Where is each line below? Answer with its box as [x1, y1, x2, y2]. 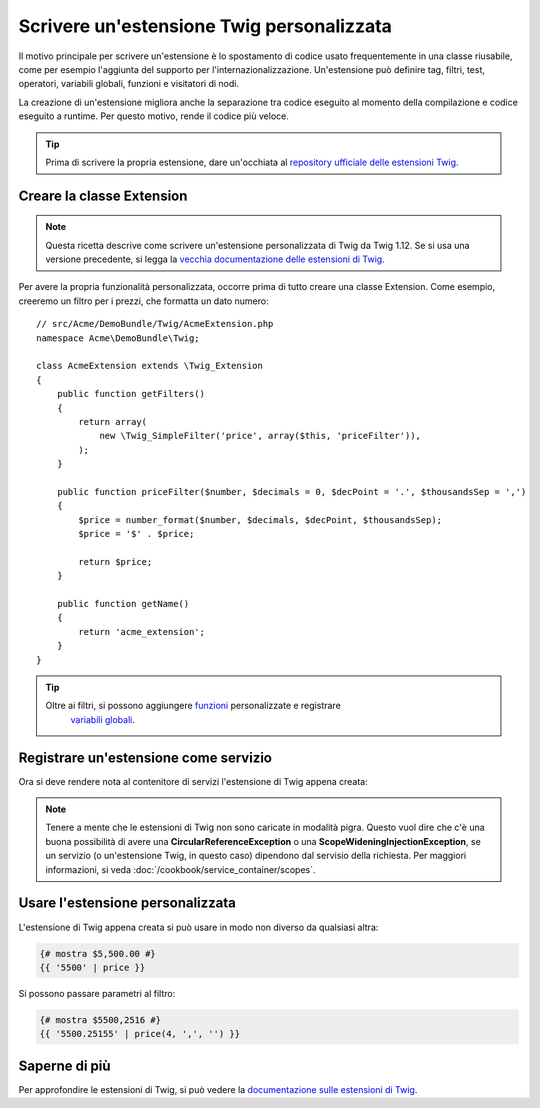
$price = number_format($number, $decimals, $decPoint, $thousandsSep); [78, 514, 443, 525]
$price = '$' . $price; [78, 528, 195, 540]
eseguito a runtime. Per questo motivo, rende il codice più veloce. [18, 110, 289, 122]
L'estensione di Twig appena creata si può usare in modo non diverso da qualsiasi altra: [18, 921, 379, 933]
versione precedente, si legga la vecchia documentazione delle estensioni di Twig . [45, 253, 385, 265]
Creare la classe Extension [18, 187, 188, 204]
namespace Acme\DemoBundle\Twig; [36, 332, 200, 344]
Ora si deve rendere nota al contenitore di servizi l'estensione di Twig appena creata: [18, 775, 369, 787]
